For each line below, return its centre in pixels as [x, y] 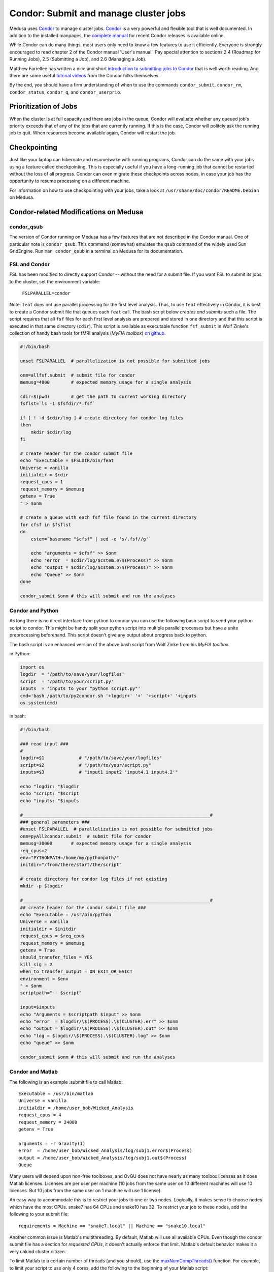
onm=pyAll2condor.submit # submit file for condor [86, 836]
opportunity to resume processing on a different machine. [70, 181]
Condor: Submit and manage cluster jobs [98, 13]
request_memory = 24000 [48, 1122]
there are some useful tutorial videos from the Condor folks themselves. [84, 75]
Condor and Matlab [34, 1072]
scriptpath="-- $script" [51, 993]
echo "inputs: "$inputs [50, 801]
